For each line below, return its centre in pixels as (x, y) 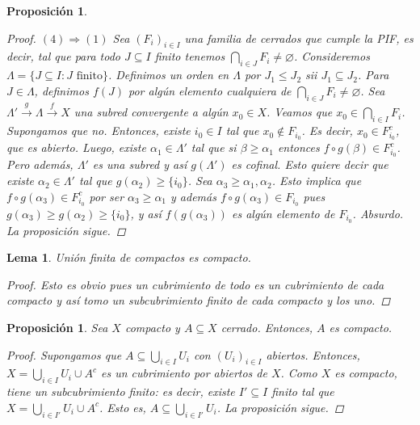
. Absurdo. (378, 213)
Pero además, (40, 164)
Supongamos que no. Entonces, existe (99, 130)
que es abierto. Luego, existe (76, 147)
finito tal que (303, 391)
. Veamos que (300, 112)
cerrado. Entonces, (267, 328)
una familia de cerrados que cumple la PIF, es (299, 38)
